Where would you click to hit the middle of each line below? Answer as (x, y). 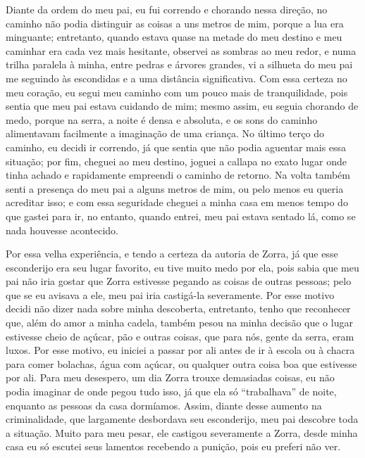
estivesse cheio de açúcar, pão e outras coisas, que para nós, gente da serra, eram (180, 336)
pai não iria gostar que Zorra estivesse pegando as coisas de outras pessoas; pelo (179, 281)
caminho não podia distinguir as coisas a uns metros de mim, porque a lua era (175, 23)
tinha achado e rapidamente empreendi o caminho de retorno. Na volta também (178, 175)
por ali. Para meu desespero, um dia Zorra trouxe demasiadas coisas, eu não (170, 377)
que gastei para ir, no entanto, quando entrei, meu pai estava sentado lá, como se (181, 216)
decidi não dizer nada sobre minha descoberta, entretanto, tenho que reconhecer (178, 308)
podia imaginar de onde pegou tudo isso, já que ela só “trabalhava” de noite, (171, 392)
